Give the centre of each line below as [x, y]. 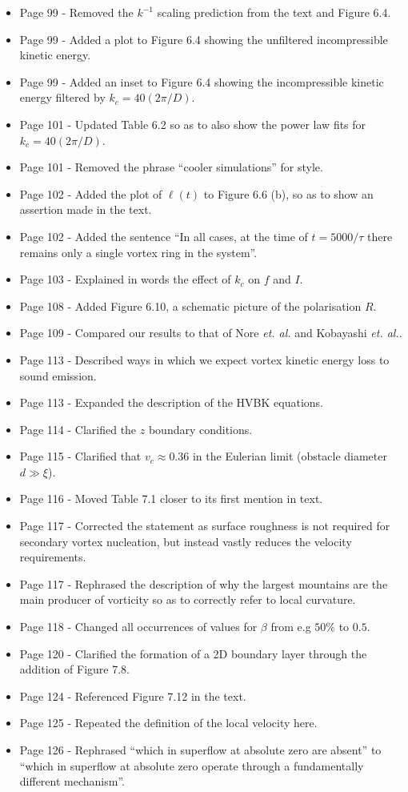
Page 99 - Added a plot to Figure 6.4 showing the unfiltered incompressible [204, 39]
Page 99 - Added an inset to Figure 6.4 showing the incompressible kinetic [202, 81]
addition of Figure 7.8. [74, 669]
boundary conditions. [200, 429]
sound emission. [58, 375]
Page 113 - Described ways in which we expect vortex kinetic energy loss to [204, 359]
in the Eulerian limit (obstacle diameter [290, 456]
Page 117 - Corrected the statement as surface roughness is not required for [205, 526]
